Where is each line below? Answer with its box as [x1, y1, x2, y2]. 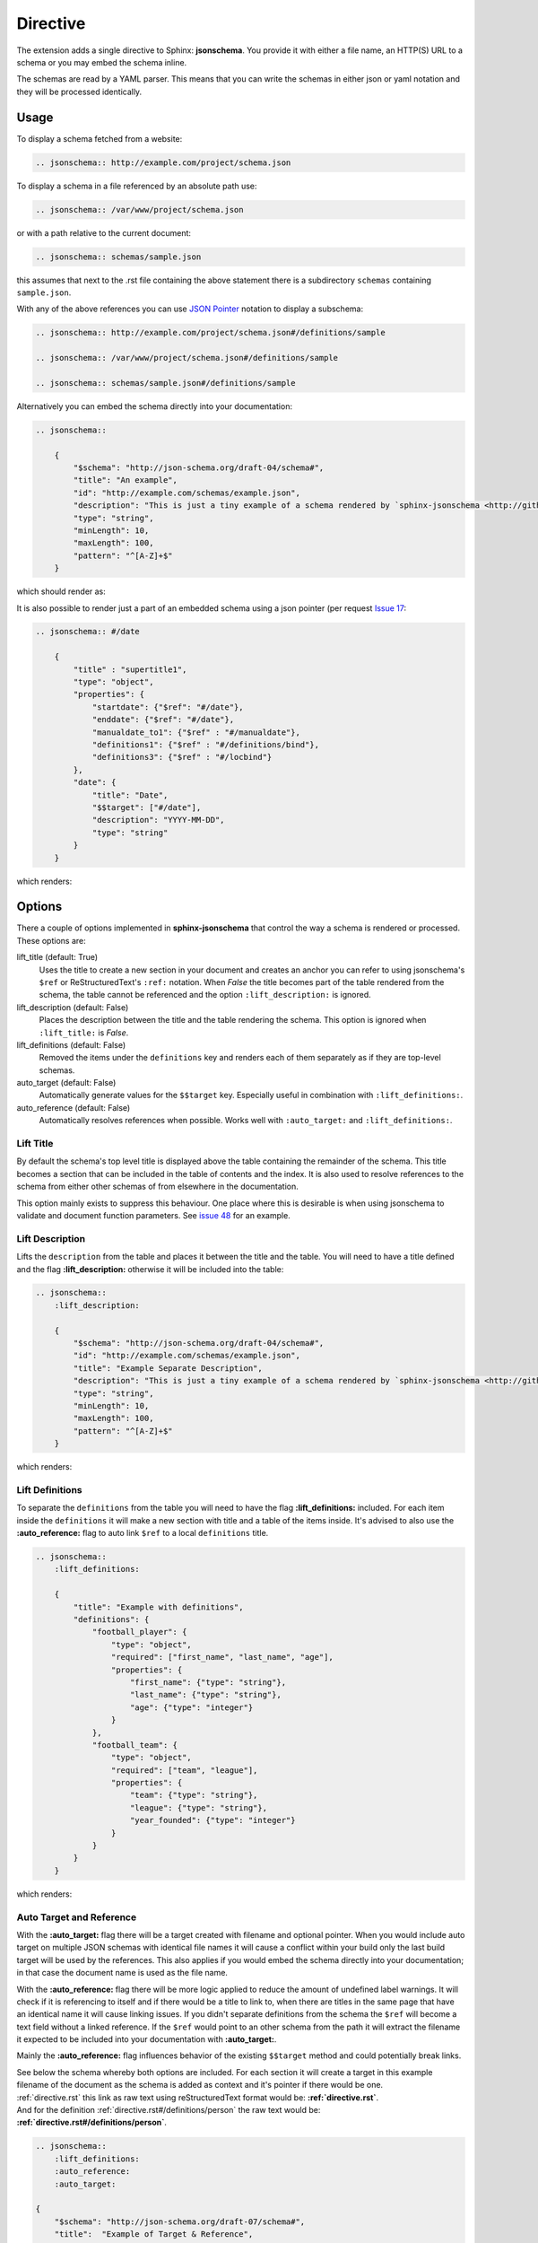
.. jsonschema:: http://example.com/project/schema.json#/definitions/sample [35, 327, 386, 338]
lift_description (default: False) [16, 1001, 129, 1013]
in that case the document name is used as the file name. [16, 1968, 229, 1978]
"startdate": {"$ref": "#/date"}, [91, 702, 244, 712]
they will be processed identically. [16, 86, 143, 97]
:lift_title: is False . [39, 1027, 129, 1038]
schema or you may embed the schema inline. [16, 57, 187, 67]
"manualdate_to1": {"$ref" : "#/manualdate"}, [91, 727, 300, 737]
